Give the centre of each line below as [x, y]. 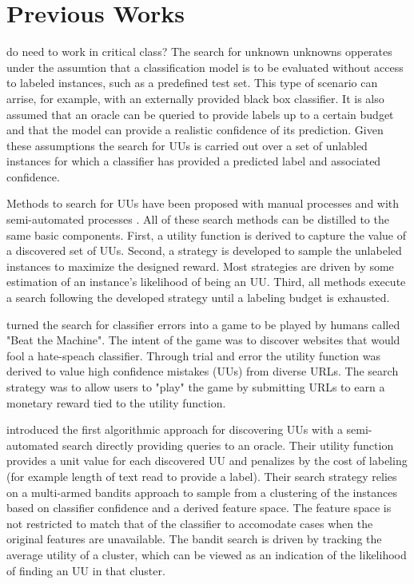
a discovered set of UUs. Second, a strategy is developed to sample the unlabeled [204, 250]
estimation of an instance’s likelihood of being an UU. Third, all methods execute [206, 282]
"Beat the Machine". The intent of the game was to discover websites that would [203, 340]
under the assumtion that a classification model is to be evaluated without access [205, 67]
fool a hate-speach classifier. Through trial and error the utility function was [194, 355]
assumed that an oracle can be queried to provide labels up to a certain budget [200, 114]
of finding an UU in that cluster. [86, 570]
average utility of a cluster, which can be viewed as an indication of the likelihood [207, 554]
